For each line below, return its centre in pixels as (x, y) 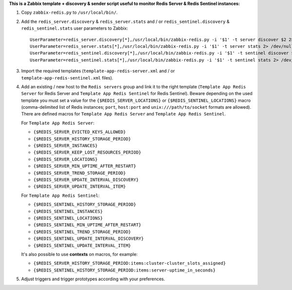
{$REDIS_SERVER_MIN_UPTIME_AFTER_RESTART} (85, 166)
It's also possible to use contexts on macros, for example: (80, 254)
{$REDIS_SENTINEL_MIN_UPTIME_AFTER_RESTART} (87, 225)
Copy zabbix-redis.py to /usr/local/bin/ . (69, 13)
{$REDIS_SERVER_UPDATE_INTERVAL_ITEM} (80, 187)
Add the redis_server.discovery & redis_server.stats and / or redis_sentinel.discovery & (125, 21)
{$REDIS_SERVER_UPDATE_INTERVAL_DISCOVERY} (86, 180)
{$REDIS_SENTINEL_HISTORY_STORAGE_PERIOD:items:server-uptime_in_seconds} (125, 270)
